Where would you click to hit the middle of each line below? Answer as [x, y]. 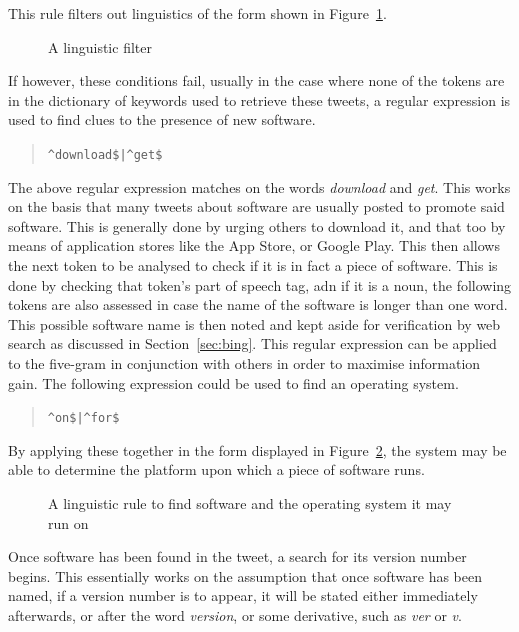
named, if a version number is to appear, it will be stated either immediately [243, 595]
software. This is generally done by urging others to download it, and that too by [257, 225]
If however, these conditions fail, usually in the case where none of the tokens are [256, 80]
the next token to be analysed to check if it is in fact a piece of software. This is [253, 265]
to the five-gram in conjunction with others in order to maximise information [244, 362]
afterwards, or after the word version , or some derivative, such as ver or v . [235, 614]
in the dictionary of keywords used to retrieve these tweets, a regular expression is [259, 99]
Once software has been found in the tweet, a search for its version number [237, 556]
